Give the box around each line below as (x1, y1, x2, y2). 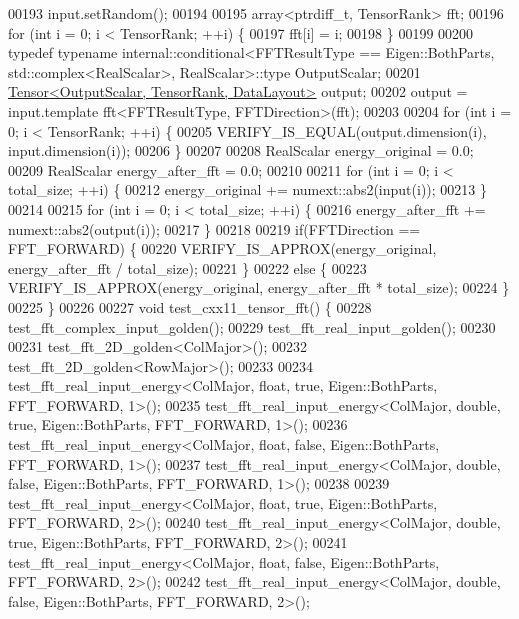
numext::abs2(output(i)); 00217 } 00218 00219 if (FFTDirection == (8, 218, 421, 239)
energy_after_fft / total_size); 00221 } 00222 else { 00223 (8, 257, 367, 278)
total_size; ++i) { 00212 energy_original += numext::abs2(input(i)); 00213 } (8, 179, 487, 200)
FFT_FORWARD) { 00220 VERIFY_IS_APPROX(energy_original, (8, 238, 437, 259)
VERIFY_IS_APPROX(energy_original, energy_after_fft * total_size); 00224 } (8, 277, 510, 298)
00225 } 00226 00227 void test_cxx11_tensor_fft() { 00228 (8, 296, 372, 317)
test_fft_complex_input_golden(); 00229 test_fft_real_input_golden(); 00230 (8, 316, 496, 337)
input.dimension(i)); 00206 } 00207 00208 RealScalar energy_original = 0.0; (8, 140, 474, 161)
